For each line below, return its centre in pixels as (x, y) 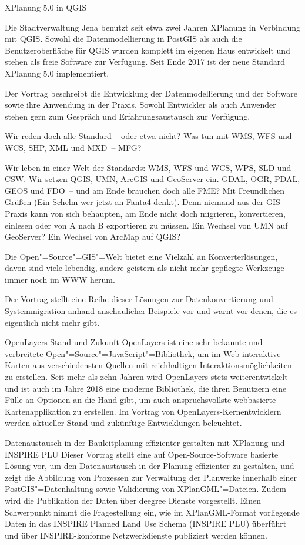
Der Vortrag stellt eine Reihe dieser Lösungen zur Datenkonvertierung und (139, 299)
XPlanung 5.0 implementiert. (57, 73)
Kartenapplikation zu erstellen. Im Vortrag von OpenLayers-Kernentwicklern (143, 411)
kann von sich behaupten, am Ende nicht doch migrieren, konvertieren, (158, 213)
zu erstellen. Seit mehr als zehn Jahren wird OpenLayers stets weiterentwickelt (146, 377)
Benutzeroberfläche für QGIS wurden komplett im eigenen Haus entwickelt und (148, 50)
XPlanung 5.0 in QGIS (46, 7)
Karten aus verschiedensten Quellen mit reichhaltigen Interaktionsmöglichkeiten (148, 365)
